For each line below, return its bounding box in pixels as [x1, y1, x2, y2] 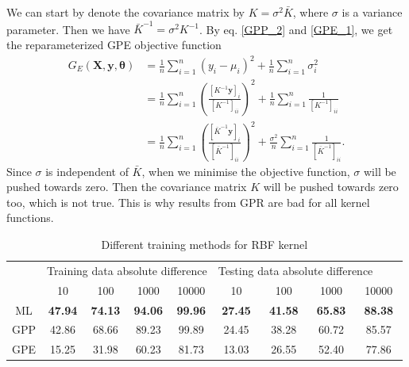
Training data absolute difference [47, 262, 207, 278]
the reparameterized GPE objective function [6, 36, 222, 52]
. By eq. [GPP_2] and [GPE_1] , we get [199, 21, 393, 37]
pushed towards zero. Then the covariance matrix [6, 178, 247, 195]
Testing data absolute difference [218, 262, 373, 278]
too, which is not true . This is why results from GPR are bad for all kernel [6, 193, 370, 210]
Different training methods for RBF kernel [101, 236, 308, 253]
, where [292, 4, 329, 20]
